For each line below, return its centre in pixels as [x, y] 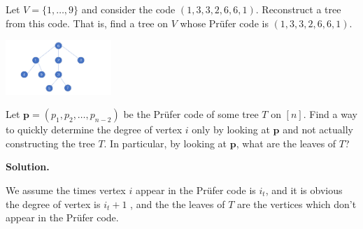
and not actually [318, 130]
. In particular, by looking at [165, 143]
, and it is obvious [304, 190]
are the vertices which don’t [297, 204]
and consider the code [128, 9]
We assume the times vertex [66, 190]
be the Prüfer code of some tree [191, 114]
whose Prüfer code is [224, 23]
